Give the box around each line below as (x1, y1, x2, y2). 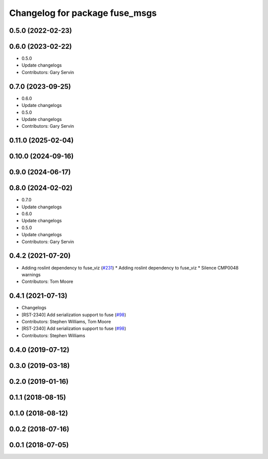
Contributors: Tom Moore (21, 278, 73, 284)
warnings (21, 272, 41, 277)
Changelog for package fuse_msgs (9, 7, 157, 18)
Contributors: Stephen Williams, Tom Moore (21, 319, 111, 324)
